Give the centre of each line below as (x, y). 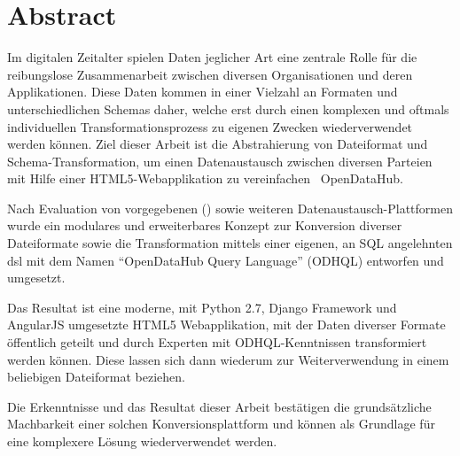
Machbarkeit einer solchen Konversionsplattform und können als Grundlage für (221, 424)
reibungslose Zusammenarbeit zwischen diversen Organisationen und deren (210, 74)
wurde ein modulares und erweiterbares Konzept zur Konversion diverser (205, 225)
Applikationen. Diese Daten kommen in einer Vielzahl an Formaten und (203, 92)
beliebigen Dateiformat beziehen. (96, 377)
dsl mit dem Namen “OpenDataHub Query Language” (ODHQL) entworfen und (226, 260)
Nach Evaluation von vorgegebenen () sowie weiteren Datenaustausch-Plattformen (230, 208)
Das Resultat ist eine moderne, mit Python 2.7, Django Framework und (202, 307)
